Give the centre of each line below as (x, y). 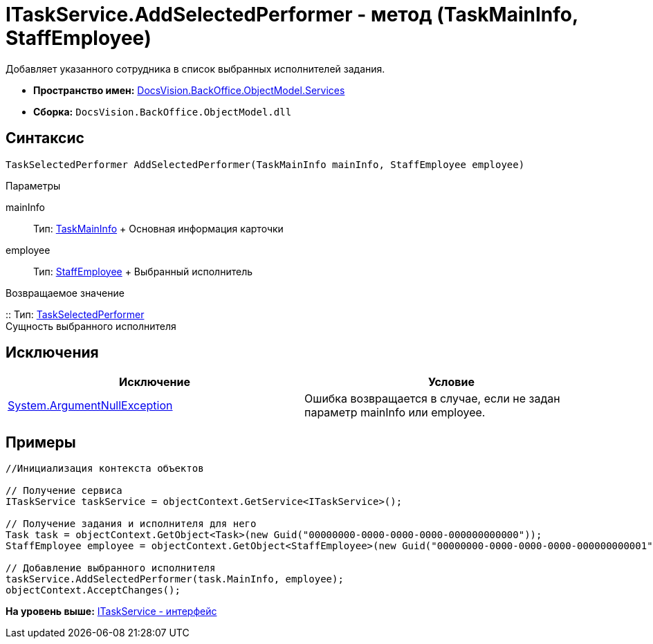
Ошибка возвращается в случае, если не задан (432, 399)
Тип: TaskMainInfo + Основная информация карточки (158, 228)
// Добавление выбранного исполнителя (111, 568)
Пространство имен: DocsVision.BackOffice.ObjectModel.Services (189, 90)
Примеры (41, 442)
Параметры (33, 185)
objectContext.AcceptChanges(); (93, 590)
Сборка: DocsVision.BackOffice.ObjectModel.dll (163, 111)
